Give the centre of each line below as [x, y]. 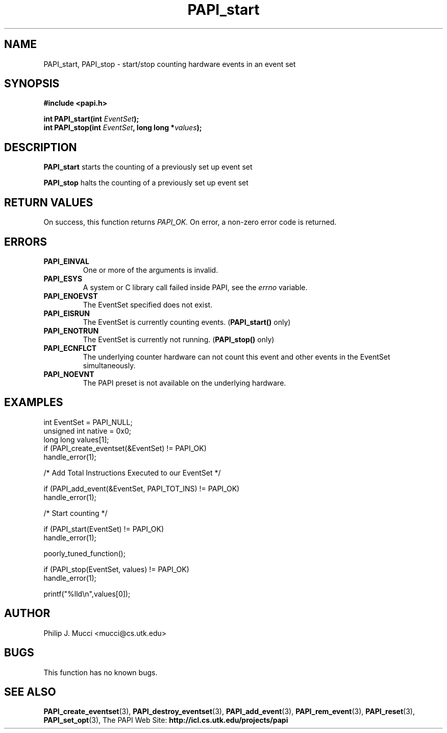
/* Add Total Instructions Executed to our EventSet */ [132, 472]
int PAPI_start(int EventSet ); [91, 119]
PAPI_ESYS [63, 278]
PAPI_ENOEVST [71, 296]
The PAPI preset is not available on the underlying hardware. [184, 383]
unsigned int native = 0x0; [87, 431]
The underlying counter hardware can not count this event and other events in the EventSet [237, 357]
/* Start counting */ [76, 513]
